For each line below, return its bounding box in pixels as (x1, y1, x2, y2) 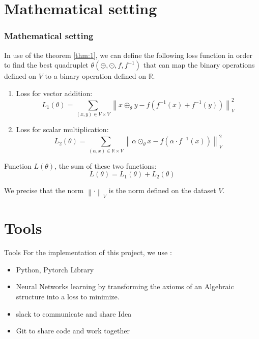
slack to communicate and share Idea (16, 308, 132, 319)
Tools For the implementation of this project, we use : (4, 247, 172, 258)
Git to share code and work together (16, 325, 130, 336)
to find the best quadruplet (4, 59, 89, 70)
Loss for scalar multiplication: (16, 124, 109, 135)
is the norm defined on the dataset (108, 185, 216, 196)
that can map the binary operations (143, 59, 255, 70)
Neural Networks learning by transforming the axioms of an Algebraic (16, 281, 234, 292)
